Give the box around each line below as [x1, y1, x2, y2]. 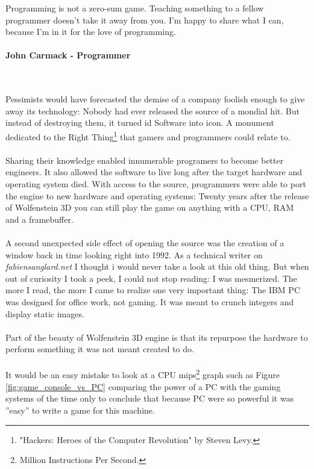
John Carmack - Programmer [5, 49, 131, 61]
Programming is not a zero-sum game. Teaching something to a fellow [5, 2, 264, 14]
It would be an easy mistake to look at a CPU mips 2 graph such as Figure [5, 367, 280, 381]
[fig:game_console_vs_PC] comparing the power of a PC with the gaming [5, 380, 281, 393]
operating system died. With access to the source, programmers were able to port [5, 177, 306, 190]
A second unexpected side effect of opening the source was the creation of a [5, 236, 284, 249]
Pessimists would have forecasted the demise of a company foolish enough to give [5, 93, 305, 105]
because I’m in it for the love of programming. [5, 25, 176, 38]
